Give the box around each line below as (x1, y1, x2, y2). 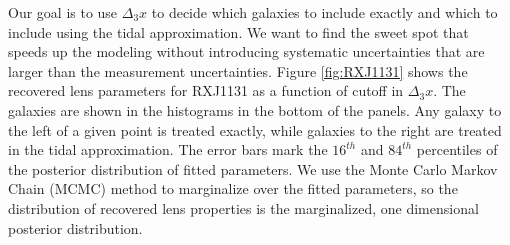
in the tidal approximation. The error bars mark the (8, 139, 328, 160)
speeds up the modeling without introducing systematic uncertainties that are (8, 41, 485, 62)
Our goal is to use (8, 2, 118, 22)
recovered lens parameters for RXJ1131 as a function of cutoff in (8, 80, 404, 101)
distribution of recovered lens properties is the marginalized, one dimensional (8, 197, 479, 218)
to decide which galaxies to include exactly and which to (151, 2, 498, 22)
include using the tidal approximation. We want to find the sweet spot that (8, 21, 469, 42)
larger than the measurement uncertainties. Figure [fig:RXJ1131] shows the (8, 60, 468, 81)
